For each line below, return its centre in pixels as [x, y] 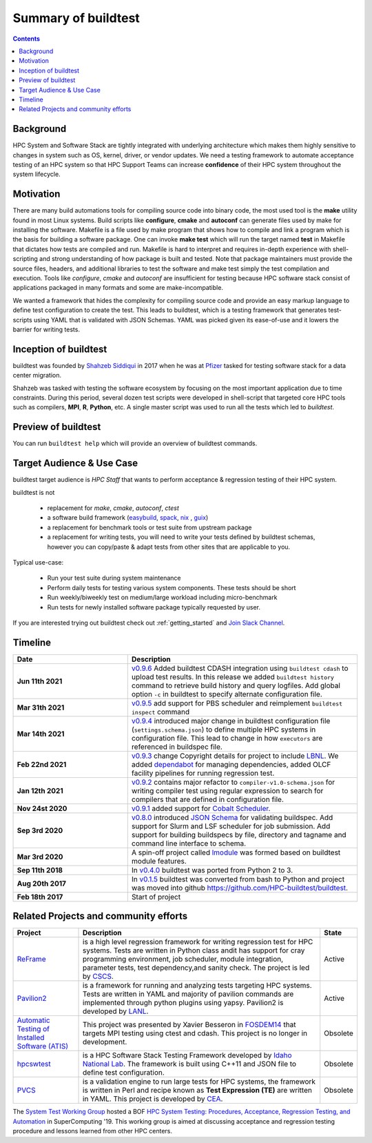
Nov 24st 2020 [42, 808]
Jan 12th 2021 [40, 790]
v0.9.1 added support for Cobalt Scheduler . [201, 808]
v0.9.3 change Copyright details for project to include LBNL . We [235, 756]
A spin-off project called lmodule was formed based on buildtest [236, 852]
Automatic [34, 1020]
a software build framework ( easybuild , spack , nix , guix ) [128, 518]
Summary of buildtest [76, 18]
